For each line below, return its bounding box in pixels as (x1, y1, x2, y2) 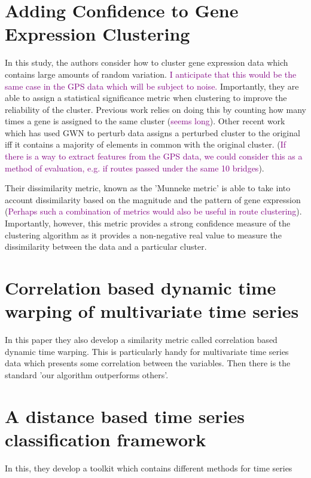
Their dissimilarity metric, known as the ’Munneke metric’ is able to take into (5, 182, 291, 194)
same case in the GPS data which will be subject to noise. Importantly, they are (5, 79, 299, 92)
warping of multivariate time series (5, 299, 299, 323)
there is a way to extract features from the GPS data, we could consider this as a (5, 150, 303, 163)
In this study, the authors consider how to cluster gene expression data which (5, 56, 288, 69)
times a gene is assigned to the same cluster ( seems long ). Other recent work (5, 115, 285, 127)
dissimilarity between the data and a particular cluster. (5, 240, 207, 253)
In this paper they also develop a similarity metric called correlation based (5, 333, 278, 346)
